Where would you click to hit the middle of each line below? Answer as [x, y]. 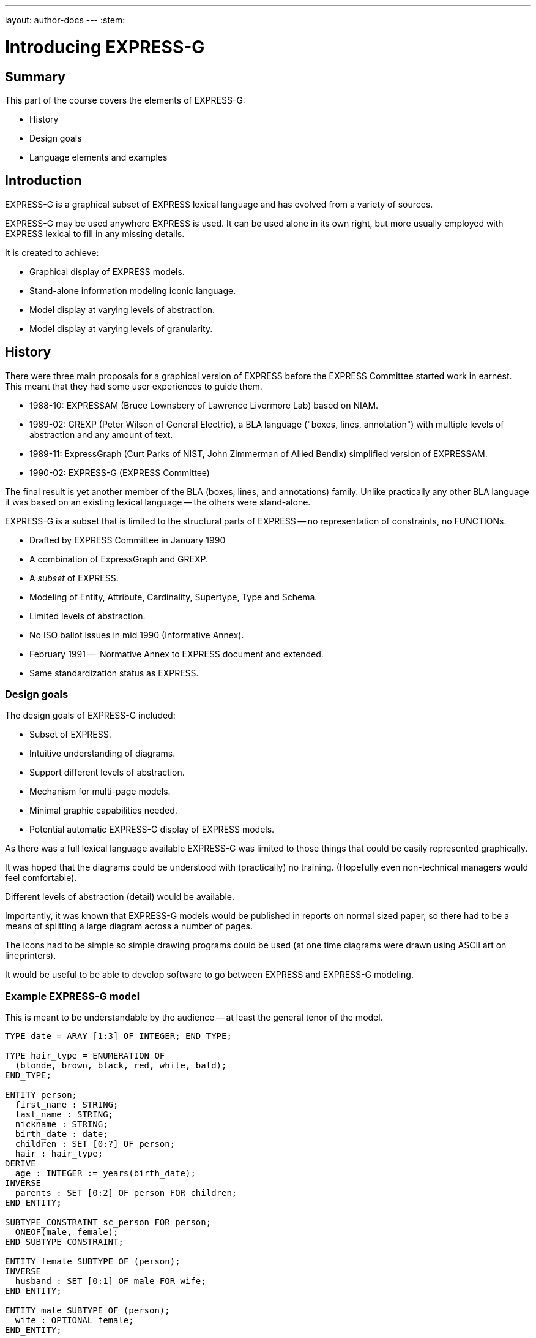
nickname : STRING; [61, 1124]
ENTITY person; [41, 1095]
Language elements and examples [99, 157]
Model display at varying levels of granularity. [121, 328]
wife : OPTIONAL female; [74, 1321]
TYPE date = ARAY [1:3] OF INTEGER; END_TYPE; [118, 1036]
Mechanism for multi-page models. [100, 792]
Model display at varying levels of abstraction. [122, 309]
